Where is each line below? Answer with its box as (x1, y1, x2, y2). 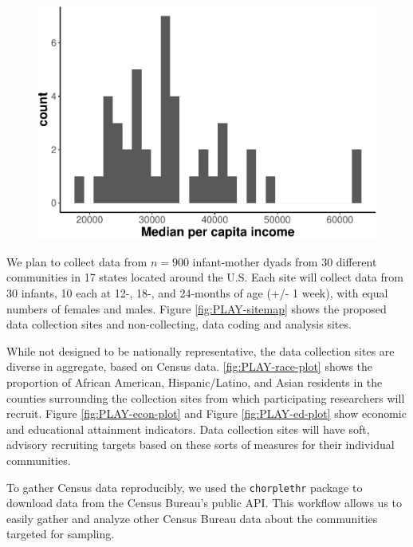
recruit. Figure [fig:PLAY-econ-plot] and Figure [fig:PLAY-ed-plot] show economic (6, 405, 407, 422)
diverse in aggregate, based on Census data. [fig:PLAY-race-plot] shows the (6, 358, 373, 375)
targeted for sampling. (6, 525, 115, 542)
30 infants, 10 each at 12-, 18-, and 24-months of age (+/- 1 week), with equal (6, 285, 388, 301)
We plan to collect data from (6, 253, 147, 270)
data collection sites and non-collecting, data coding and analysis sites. (6, 316, 352, 333)
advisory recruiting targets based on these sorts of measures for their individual (6, 436, 395, 453)
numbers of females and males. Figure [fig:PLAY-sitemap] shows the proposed (6, 300, 387, 317)
